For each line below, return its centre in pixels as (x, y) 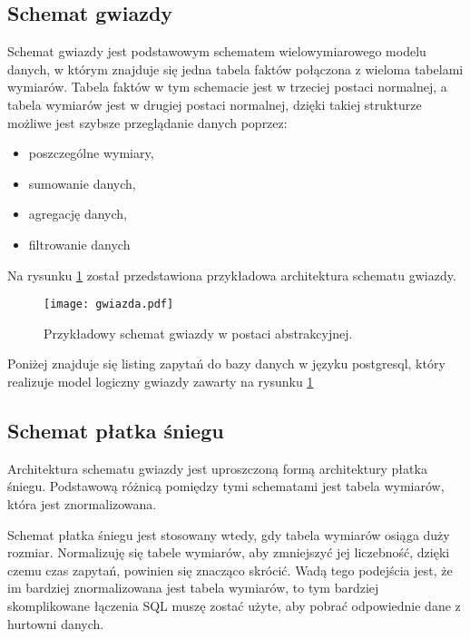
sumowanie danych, (82, 183)
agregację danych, (78, 214)
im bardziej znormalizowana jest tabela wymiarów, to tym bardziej (193, 588)
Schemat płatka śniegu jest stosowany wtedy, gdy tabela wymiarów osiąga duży (229, 534)
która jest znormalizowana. (82, 503)
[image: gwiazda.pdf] (109, 305)
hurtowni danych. (56, 623)
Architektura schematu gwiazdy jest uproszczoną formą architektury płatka (217, 468)
